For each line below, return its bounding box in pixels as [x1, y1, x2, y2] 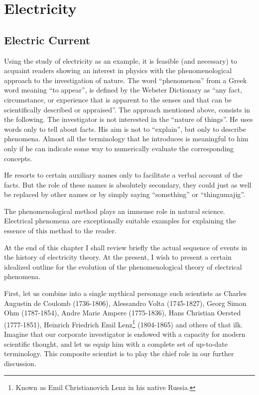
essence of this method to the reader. [4, 225, 117, 236]
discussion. [4, 358, 36, 368]
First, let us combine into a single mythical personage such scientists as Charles [4, 288, 247, 298]
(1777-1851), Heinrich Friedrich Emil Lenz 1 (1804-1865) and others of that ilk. [4, 317, 243, 329]
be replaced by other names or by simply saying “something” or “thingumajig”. [4, 189, 245, 199]
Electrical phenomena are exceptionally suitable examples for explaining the [4, 215, 236, 226]
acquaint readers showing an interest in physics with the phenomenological [4, 65, 232, 76]
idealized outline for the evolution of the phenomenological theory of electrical [4, 261, 242, 272]
